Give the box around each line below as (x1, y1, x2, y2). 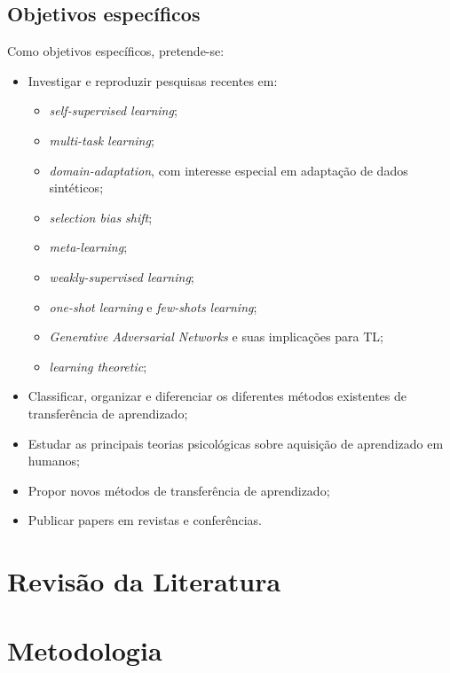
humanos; (28, 451, 80, 470)
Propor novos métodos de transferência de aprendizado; (28, 481, 330, 499)
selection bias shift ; (49, 207, 153, 226)
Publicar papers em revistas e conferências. (28, 511, 262, 529)
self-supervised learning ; (49, 101, 178, 120)
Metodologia (7, 632, 162, 669)
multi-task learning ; (49, 130, 154, 149)
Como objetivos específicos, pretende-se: (7, 42, 225, 60)
